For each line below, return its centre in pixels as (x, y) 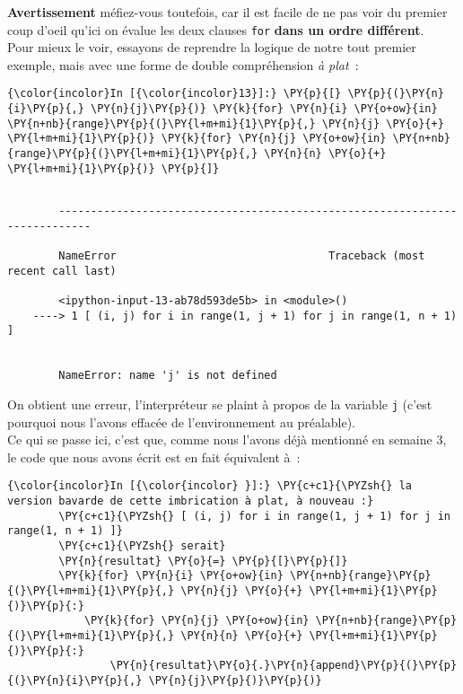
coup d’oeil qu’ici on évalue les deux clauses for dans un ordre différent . (216, 29)
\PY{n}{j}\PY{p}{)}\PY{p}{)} (235, 680)
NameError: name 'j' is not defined (168, 376)
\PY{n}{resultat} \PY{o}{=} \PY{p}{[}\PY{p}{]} (203, 561)
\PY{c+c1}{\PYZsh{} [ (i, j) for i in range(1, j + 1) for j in (254, 516)
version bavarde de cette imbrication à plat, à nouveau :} (191, 501)
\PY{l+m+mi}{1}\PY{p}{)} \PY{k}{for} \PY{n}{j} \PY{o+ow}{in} (197, 139)
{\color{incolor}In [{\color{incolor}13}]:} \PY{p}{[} (175, 94)
